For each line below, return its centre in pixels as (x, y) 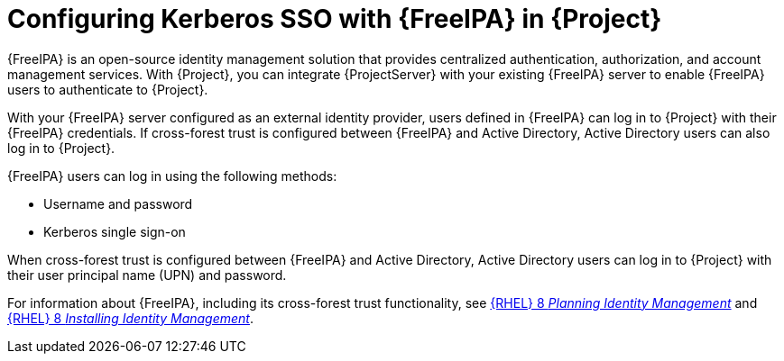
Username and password (118, 203)
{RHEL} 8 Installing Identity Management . (131, 318)
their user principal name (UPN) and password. (147, 275)
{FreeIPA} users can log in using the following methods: (172, 176)
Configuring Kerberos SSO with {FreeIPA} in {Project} (335, 19)
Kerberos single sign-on (115, 231)
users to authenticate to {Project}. (108, 89)
